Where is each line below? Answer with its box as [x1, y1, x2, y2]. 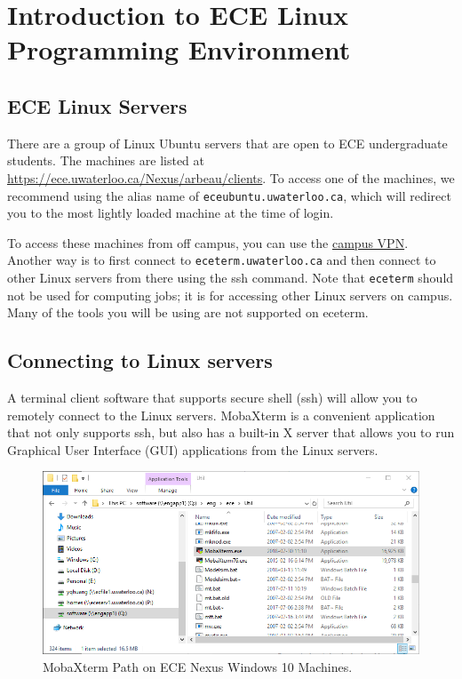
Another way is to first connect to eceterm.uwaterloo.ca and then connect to [7, 251, 436, 269]
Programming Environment [7, 31, 351, 68]
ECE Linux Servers [7, 92, 187, 119]
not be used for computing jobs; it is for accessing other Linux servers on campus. [7, 285, 453, 304]
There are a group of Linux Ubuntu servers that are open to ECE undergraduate [7, 133, 448, 152]
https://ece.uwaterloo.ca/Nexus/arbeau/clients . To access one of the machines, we [7, 168, 455, 187]
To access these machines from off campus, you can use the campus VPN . [7, 233, 409, 252]
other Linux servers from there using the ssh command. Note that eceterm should [7, 268, 454, 287]
